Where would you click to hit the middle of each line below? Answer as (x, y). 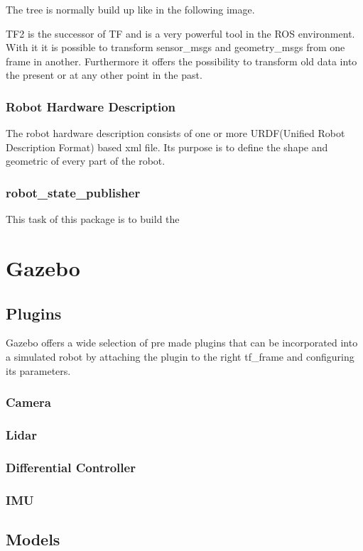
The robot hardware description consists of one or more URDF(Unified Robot (175, 133)
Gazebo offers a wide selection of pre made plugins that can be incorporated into (182, 343)
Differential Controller (71, 467)
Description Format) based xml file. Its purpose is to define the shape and (167, 147)
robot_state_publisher (73, 192)
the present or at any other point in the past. (104, 75)
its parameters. (38, 370)
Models (33, 539)
